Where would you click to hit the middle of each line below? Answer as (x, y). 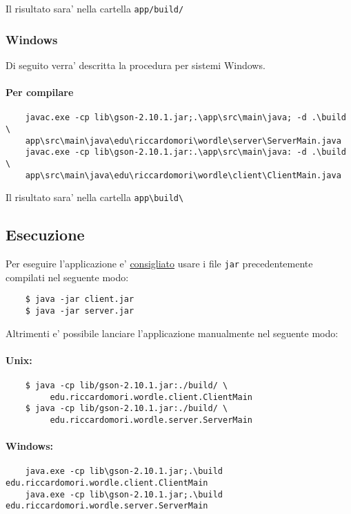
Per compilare (40, 92)
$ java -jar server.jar (80, 311)
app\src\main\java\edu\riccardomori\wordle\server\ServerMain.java (183, 141)
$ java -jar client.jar (80, 299)
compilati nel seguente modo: (67, 277)
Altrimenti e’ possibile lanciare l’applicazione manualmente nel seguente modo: (172, 333)
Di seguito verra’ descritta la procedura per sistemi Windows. (136, 65)
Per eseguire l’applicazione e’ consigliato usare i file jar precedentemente (159, 264)
